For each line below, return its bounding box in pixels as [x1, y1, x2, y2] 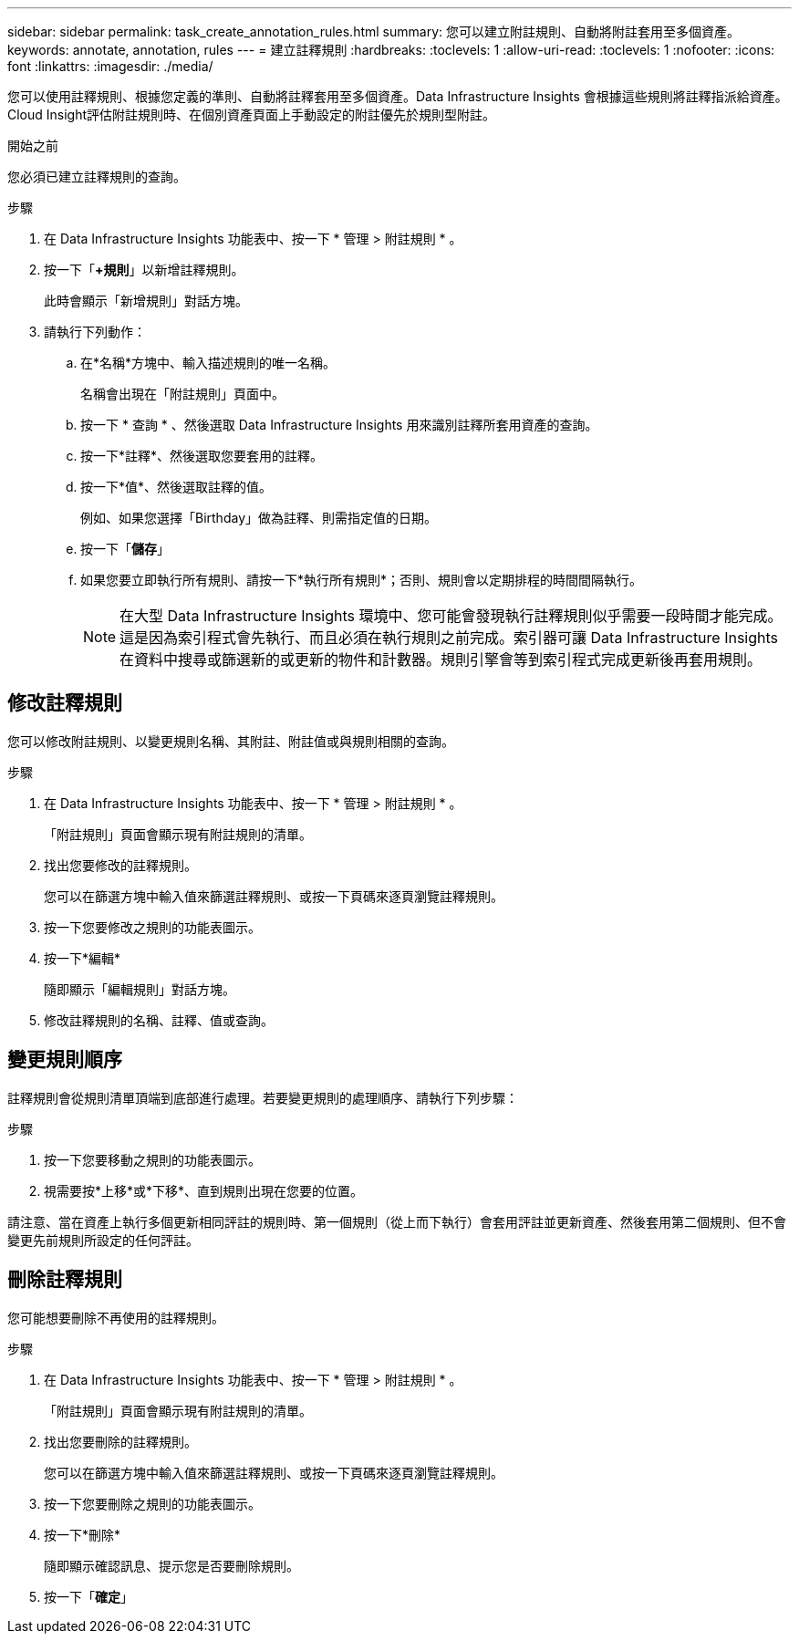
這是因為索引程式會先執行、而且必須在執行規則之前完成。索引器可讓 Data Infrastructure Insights [119, 628, 779, 647]
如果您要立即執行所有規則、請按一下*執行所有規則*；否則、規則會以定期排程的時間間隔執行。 [80, 572, 643, 587]
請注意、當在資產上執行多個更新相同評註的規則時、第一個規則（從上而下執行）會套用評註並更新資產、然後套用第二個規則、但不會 [7, 1213, 786, 1230]
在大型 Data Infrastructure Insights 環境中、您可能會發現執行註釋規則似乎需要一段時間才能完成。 [119, 607, 783, 625]
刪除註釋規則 [7, 1268, 122, 1292]
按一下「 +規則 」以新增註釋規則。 [44, 262, 244, 277]
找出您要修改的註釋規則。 [44, 857, 197, 873]
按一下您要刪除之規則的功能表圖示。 [44, 1495, 261, 1511]
